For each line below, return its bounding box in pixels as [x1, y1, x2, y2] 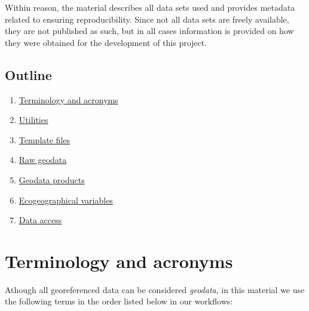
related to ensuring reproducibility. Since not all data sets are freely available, [5, 13, 289, 25]
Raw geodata [19, 153, 67, 166]
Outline [5, 65, 52, 84]
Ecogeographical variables [19, 193, 113, 206]
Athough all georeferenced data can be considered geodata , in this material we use [5, 283, 305, 295]
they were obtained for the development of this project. [5, 36, 207, 48]
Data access [19, 214, 62, 226]
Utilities [19, 113, 48, 126]
